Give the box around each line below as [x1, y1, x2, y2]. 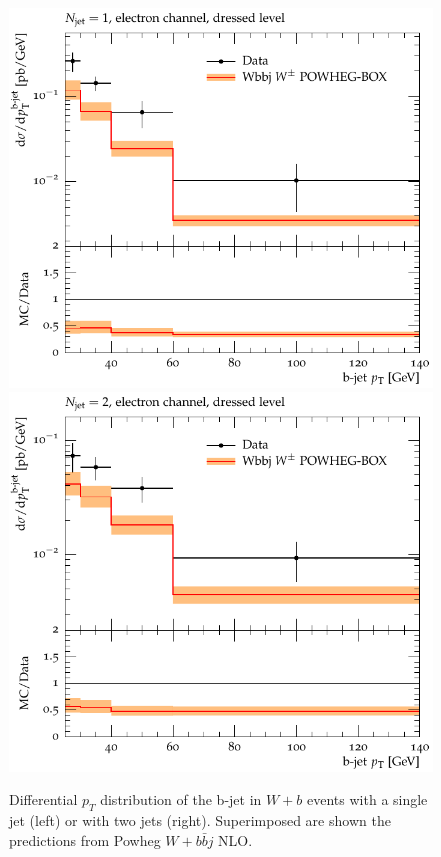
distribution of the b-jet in [100, 789, 262, 810]
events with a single [307, 789, 428, 810]
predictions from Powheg [9, 829, 161, 850]
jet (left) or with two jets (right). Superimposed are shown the [9, 810, 391, 831]
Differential [9, 789, 78, 810]
